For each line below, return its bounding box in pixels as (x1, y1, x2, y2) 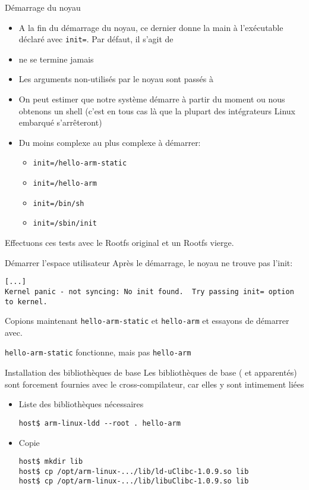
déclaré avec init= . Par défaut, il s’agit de (18, 33, 174, 45)
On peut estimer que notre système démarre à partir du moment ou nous (18, 93, 285, 105)
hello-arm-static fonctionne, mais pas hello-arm (5, 346, 191, 358)
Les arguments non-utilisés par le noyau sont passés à (18, 73, 213, 85)
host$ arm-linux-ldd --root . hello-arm (18, 419, 181, 427)
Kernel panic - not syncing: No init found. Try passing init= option (5, 287, 294, 296)
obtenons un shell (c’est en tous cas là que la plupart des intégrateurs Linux (18, 104, 295, 117)
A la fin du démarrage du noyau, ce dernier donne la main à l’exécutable (18, 21, 283, 33)
